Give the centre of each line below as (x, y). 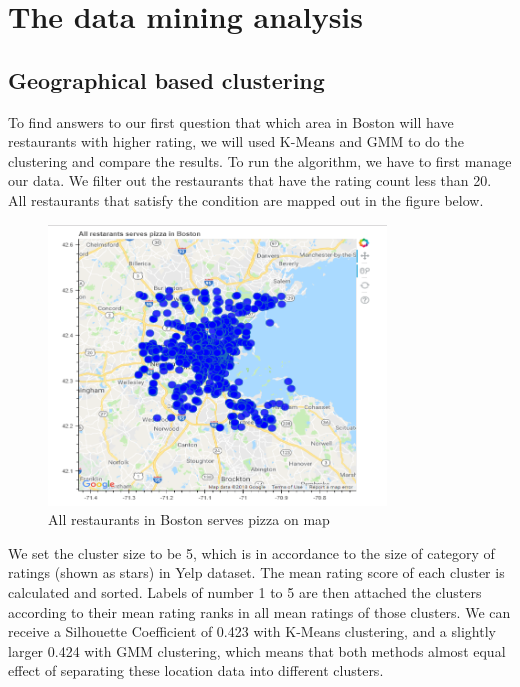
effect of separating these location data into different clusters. (196, 670)
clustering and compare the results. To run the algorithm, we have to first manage (260, 160)
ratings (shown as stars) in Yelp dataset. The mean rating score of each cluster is (256, 572)
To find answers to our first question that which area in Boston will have (231, 121)
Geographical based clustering (166, 79)
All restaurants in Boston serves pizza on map (189, 519)
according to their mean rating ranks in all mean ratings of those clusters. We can (259, 611)
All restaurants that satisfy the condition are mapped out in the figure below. (246, 199)
